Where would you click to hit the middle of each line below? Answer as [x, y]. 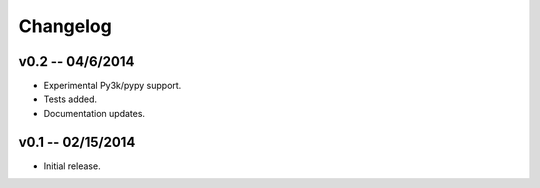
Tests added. [70, 99]
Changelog [65, 26]
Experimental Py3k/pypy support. [112, 86]
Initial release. [72, 166]
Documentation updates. [94, 113]
